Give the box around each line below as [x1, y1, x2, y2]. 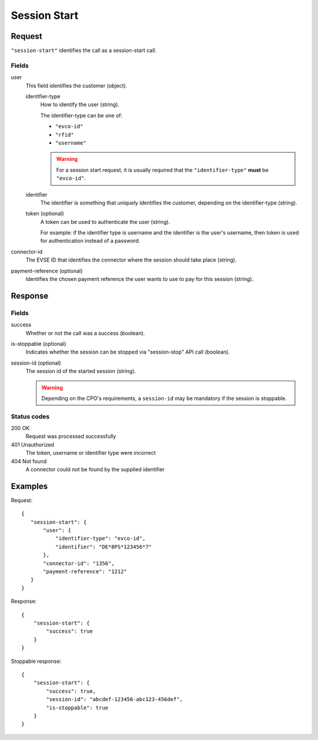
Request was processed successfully [25, 433, 116, 440]
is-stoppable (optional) [11, 340, 67, 347]
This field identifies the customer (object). [25, 82, 128, 89]
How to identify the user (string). [40, 101, 120, 108]
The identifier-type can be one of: [40, 112, 123, 119]
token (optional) [25, 210, 64, 217]
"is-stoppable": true [46, 704, 109, 711]
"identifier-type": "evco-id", [55, 535, 146, 542]
